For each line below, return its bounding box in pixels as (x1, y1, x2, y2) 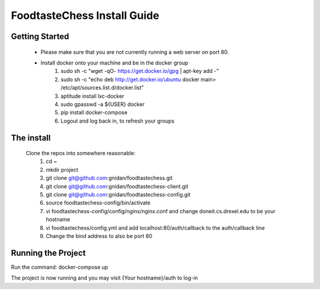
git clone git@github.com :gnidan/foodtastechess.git (46, 175, 173, 182)
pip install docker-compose (60, 109, 127, 116)
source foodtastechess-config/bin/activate (46, 199, 151, 207)
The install (11, 133, 51, 143)
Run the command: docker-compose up (11, 264, 108, 271)
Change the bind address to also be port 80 (46, 233, 152, 239)
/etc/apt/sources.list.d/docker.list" (60, 84, 145, 91)
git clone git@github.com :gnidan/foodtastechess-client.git (46, 182, 189, 190)
